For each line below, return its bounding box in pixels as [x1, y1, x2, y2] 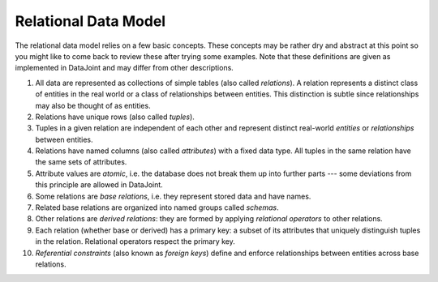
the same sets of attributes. [35, 157, 127, 167]
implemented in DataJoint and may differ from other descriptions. [15, 63, 234, 73]
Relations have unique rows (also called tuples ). [35, 112, 195, 122]
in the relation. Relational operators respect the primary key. [35, 237, 235, 246]
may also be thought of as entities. [35, 100, 151, 110]
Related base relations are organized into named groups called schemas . [35, 203, 279, 212]
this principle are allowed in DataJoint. [35, 180, 164, 190]
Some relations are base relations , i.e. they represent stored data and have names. [35, 191, 311, 201]
